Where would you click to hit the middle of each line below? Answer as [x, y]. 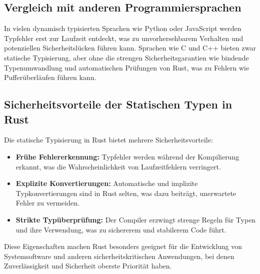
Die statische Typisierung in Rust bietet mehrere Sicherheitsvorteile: [108, 140]
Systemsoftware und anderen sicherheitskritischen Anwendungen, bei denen [119, 256]
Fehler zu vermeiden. [47, 203]
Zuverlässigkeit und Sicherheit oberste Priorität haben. [88, 266]
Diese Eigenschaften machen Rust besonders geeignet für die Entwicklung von [123, 246]
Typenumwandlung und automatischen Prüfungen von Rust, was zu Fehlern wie [127, 67]
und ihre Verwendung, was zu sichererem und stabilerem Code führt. [121, 229]
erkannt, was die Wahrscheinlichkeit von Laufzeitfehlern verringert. [118, 166]
